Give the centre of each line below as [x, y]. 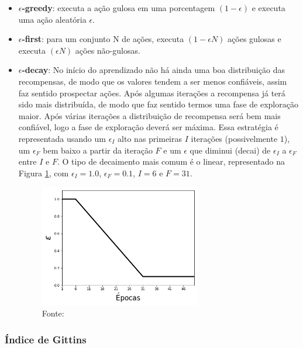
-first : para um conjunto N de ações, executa [103, 39]
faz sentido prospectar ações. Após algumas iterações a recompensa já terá [152, 93]
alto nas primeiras [150, 138]
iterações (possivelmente [234, 138]
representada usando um [62, 138]
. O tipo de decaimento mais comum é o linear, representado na [171, 161]
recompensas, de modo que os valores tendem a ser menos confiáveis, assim [153, 81]
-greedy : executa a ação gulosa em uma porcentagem [118, 8]
